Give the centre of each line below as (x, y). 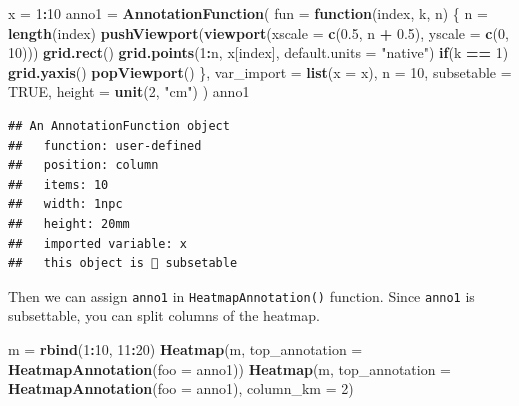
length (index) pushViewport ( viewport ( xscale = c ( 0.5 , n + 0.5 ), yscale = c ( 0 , (258, 32)
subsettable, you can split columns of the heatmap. (164, 315)
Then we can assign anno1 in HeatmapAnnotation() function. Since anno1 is (241, 295)
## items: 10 (58, 184)
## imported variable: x (97, 243)
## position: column (83, 165)
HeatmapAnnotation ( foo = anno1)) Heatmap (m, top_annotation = (229, 368)
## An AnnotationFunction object (119, 125)
